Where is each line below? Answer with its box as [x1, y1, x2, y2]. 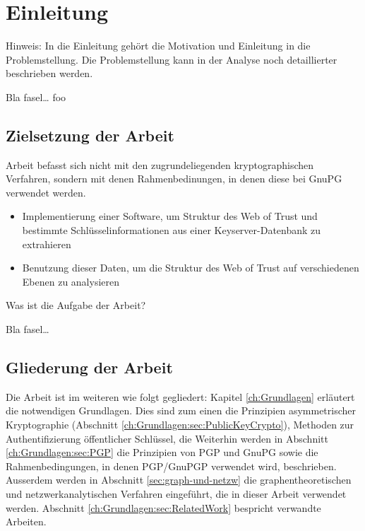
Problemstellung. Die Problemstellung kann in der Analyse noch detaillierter [6, 52, 337, 66]
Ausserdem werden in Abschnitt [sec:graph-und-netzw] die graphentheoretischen [6, 472, 352, 487]
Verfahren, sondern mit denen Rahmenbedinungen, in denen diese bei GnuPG [6, 171, 342, 186]
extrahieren [22, 236, 71, 251]
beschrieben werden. [6, 66, 93, 81]
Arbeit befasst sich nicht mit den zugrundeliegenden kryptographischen [6, 157, 314, 172]
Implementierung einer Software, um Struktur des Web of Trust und [22, 209, 318, 223]
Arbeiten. [6, 514, 47, 529]
